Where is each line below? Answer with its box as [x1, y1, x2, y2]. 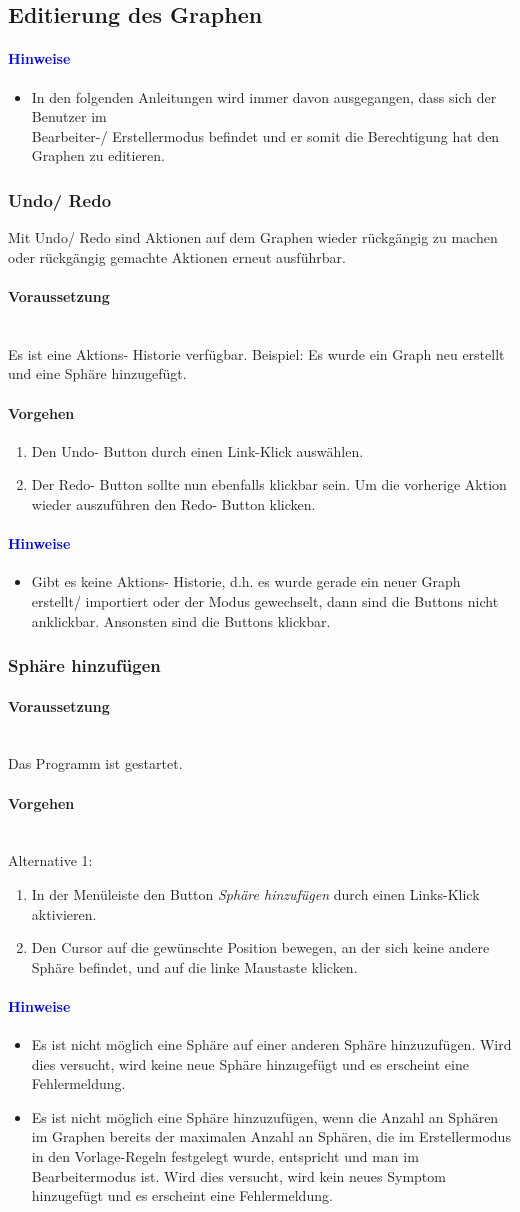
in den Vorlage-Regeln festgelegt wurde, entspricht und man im [31, 1146, 419, 1167]
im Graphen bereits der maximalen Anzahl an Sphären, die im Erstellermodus [31, 1126, 511, 1147]
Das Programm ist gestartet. [8, 753, 183, 774]
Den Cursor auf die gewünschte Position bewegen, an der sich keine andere [31, 937, 490, 958]
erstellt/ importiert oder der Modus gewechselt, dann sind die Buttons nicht [31, 590, 499, 611]
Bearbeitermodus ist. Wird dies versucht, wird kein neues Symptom [31, 1165, 446, 1186]
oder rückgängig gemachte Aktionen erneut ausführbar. [8, 246, 346, 267]
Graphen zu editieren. [31, 145, 165, 166]
